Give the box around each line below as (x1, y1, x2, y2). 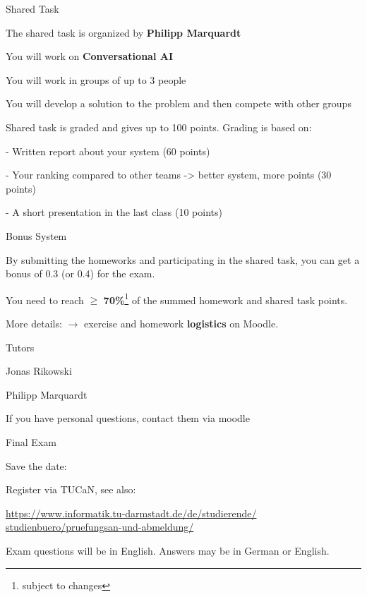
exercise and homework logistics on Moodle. (83, 315, 279, 330)
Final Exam (6, 434, 56, 449)
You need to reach (6, 292, 84, 307)
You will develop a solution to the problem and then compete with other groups (6, 96, 351, 111)
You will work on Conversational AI (6, 49, 174, 64)
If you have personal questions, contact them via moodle (6, 411, 250, 426)
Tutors (6, 339, 35, 354)
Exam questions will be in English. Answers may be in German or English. (6, 543, 330, 557)
